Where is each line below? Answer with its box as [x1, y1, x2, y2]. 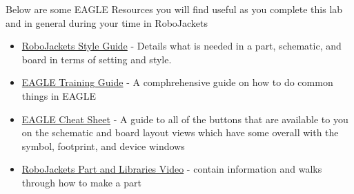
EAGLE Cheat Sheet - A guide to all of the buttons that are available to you [21, 111, 348, 126]
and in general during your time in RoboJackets [6, 15, 208, 30]
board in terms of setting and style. [21, 52, 172, 66]
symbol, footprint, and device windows [21, 138, 185, 153]
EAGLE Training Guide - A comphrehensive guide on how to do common [21, 75, 333, 89]
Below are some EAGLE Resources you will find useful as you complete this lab [6, 2, 343, 16]
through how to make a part [21, 175, 141, 189]
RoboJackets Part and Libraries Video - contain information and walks [21, 162, 322, 176]
